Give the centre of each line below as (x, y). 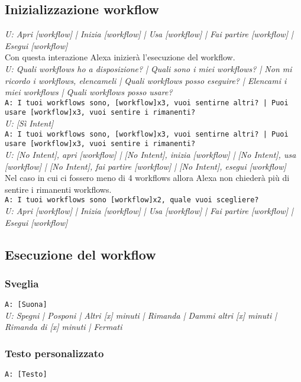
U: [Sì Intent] (29, 123)
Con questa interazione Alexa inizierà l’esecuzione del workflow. (120, 57)
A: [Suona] (26, 305)
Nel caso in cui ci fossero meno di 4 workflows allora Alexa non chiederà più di (147, 178)
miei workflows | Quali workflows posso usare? (89, 92)
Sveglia (22, 283)
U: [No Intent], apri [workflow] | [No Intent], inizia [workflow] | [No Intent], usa (150, 154)
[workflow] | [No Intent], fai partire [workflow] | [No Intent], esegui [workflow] (145, 166)
